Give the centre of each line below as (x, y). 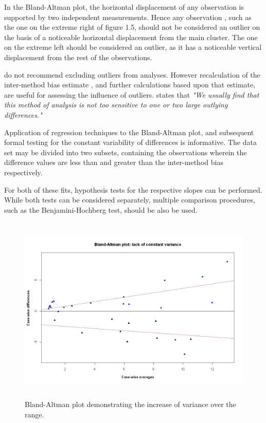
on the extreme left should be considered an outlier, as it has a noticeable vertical (133, 47)
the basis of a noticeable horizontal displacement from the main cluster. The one (131, 37)
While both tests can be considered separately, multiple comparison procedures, (130, 200)
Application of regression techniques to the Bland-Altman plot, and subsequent (129, 132)
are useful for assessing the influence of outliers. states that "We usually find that (132, 94)
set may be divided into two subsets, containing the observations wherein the (126, 152)
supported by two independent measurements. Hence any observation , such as (128, 17)
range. (34, 414)
